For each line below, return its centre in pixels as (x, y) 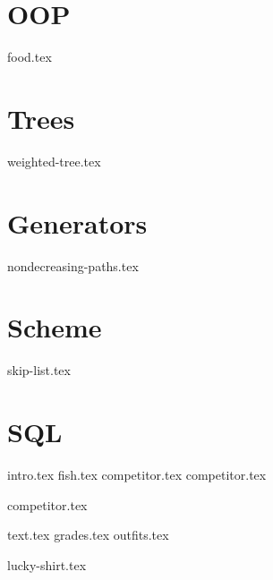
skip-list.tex (39, 370)
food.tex (30, 57)
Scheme (55, 327)
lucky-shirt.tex (47, 564)
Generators (77, 222)
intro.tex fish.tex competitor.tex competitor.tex (137, 474)
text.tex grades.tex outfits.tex (88, 535)
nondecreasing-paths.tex (73, 265)
